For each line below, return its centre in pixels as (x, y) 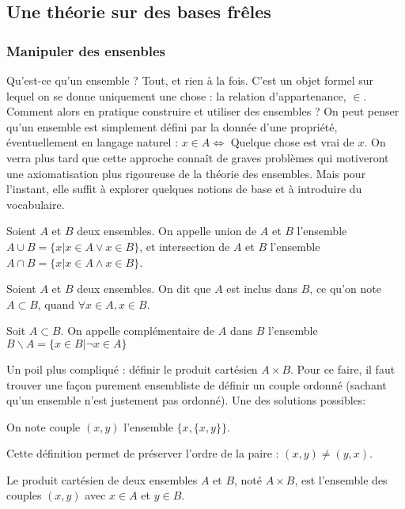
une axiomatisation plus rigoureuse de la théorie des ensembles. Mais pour (186, 173)
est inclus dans (262, 289)
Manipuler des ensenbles (86, 50)
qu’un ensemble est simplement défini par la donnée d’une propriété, (172, 126)
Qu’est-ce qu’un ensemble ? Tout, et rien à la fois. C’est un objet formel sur (190, 80)
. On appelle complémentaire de (138, 330)
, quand (56, 304)
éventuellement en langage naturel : (93, 142)
